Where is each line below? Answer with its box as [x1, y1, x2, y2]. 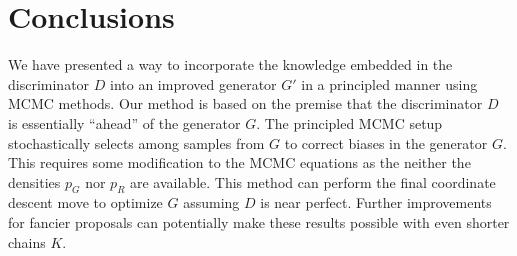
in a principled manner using [301, 73, 478, 94]
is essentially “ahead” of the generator [8, 112, 241, 133]
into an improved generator [109, 73, 277, 94]
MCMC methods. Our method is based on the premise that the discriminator [8, 93, 483, 114]
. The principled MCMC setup [256, 112, 443, 133]
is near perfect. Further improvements [260, 192, 492, 213]
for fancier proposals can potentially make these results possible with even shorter [8, 212, 510, 233]
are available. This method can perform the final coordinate [130, 171, 496, 192]
